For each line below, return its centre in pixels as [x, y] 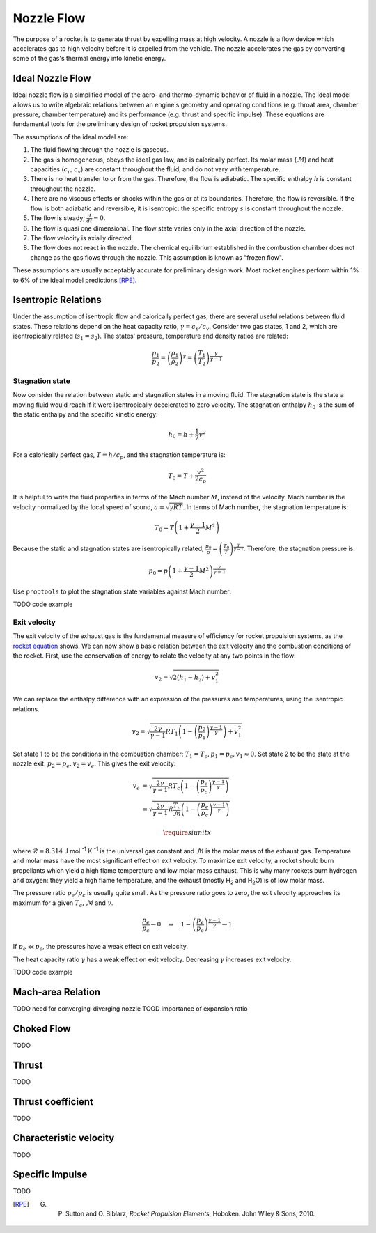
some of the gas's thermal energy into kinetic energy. [89, 59]
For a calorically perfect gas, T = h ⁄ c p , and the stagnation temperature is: [119, 455]
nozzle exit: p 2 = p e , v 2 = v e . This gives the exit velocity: [94, 765]
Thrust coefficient [53, 1102]
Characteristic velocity [64, 1138]
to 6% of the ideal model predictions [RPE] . [75, 280]
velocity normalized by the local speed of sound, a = [89, 507]
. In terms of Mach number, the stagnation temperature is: [265, 507]
